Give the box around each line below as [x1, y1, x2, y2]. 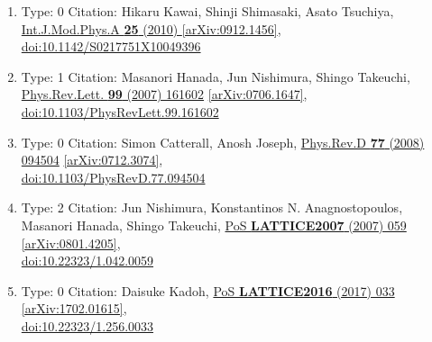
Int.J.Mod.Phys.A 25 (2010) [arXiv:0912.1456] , [21, 19, 281, 38]
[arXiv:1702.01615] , [21, 299, 127, 318]
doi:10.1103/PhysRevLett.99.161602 [21, 102, 219, 121]
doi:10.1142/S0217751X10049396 [21, 37, 201, 56]
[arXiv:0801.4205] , [21, 233, 121, 252]
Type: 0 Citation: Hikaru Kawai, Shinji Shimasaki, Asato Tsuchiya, [21, 2, 394, 20]
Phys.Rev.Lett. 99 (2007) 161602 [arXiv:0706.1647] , [21, 85, 308, 103]
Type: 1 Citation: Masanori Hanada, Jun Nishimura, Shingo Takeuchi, [21, 67, 410, 85]
